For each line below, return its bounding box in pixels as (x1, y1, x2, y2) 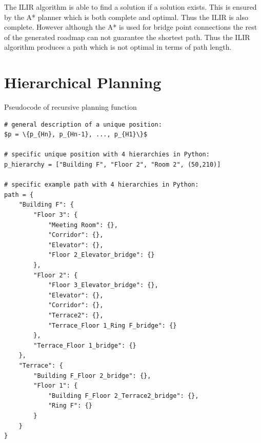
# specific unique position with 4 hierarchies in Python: (4, 151, 210, 158)
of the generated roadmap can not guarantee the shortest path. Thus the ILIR (4, 31, 250, 42)
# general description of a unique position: (4, 120, 162, 128)
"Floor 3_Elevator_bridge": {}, (48, 281, 158, 289)
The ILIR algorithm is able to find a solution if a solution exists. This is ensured (4, 2, 257, 12)
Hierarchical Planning (4, 72, 162, 93)
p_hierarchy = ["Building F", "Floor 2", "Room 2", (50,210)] (4, 161, 221, 169)
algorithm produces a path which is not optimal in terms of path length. (4, 42, 232, 52)
